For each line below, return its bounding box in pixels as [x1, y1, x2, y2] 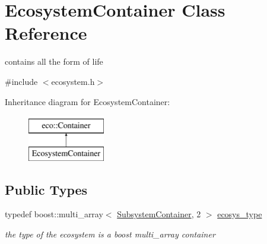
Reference [5, 21, 87, 45]
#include [5, 75, 38, 87]
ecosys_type [217, 208, 262, 220]
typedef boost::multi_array [5, 208, 103, 220]
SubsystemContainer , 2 [117, 208, 201, 220]
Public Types [5, 180, 88, 198]
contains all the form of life [5, 55, 103, 68]
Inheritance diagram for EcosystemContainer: [5, 95, 170, 107]
